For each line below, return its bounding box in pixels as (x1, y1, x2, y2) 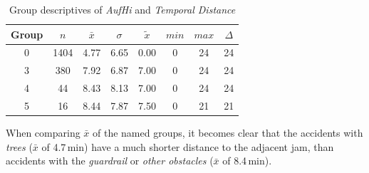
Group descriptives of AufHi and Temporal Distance (9, 2, 236, 16)
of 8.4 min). (222, 153, 272, 168)
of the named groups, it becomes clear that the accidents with (93, 125, 363, 140)
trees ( (6, 139, 33, 154)
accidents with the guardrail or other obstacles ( (6, 153, 214, 168)
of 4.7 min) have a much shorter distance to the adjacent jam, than (41, 139, 334, 154)
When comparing (6, 125, 80, 140)
